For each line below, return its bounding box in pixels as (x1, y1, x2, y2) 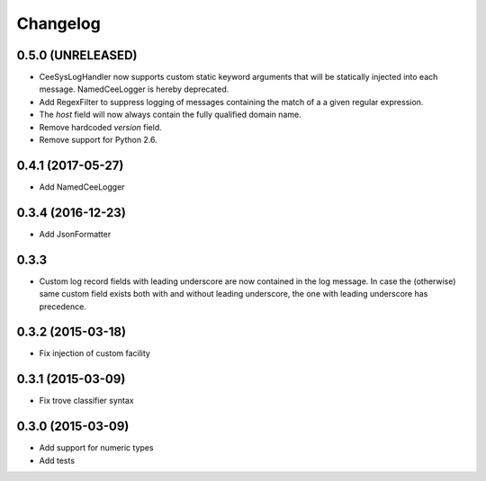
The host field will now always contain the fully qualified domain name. (39, 109, 301, 120)
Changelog (16, 13, 101, 33)
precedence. (39, 301, 87, 312)
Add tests (39, 455, 76, 466)
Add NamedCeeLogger (39, 181, 125, 192)
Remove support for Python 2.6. (39, 135, 157, 146)
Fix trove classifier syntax (39, 396, 134, 406)
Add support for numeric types (39, 442, 154, 453)
